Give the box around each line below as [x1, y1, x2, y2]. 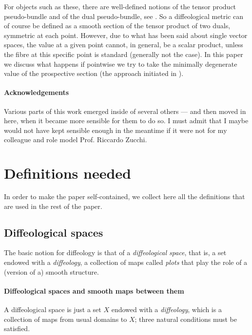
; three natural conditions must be [135, 314, 237, 324]
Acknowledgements [4, 87, 69, 97]
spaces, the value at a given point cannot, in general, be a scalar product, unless [4, 39, 243, 50]
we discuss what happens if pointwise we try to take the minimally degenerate [4, 58, 237, 69]
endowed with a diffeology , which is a [111, 304, 222, 315]
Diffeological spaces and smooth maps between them [4, 285, 184, 296]
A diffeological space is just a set [4, 304, 101, 315]
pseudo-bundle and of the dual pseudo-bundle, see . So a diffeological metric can [4, 11, 244, 21]
